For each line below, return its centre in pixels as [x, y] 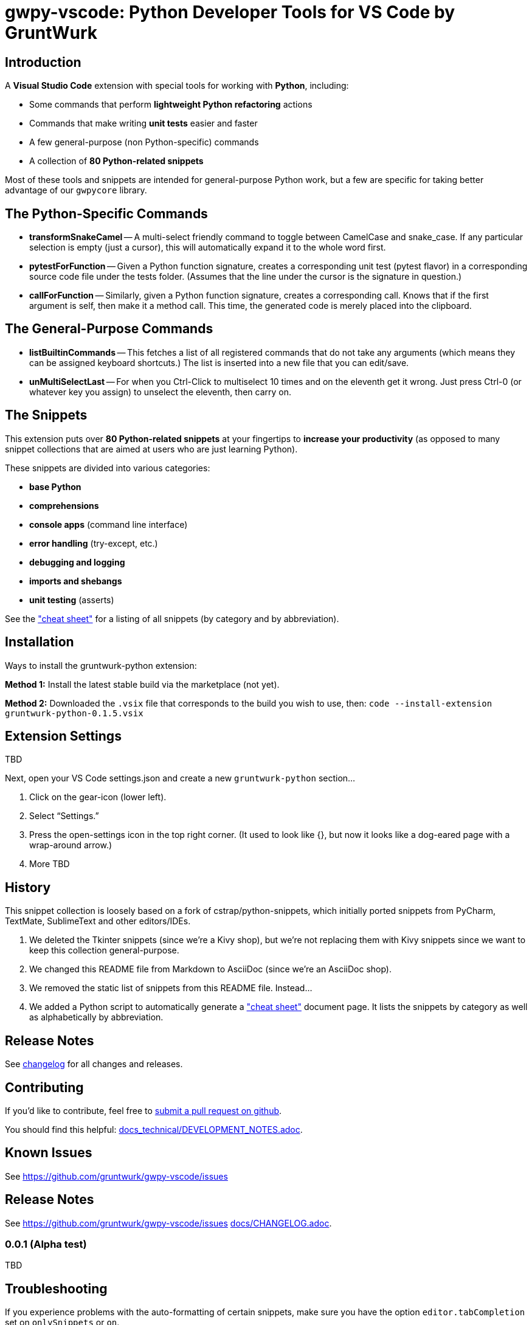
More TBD [50, 864]
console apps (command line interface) [109, 524]
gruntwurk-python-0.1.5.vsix [74, 713]
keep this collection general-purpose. [104, 950]
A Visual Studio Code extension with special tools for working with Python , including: [177, 86]
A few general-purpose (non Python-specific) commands [144, 142]
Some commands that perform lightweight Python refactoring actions [171, 105]
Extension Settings [63, 736]
